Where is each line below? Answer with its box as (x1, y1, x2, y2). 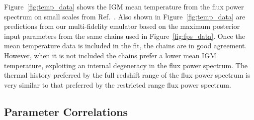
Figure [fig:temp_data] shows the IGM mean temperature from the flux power (4, 1, 244, 11)
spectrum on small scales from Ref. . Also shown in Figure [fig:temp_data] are (4, 11, 246, 21)
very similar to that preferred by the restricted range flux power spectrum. (4, 79, 231, 90)
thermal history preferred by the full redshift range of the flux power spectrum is (4, 70, 251, 80)
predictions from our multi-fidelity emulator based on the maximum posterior (4, 21, 240, 31)
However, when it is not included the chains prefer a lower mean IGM (4, 50, 216, 60)
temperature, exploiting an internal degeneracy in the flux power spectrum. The (4, 60, 248, 70)
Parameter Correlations (4, 104, 128, 119)
